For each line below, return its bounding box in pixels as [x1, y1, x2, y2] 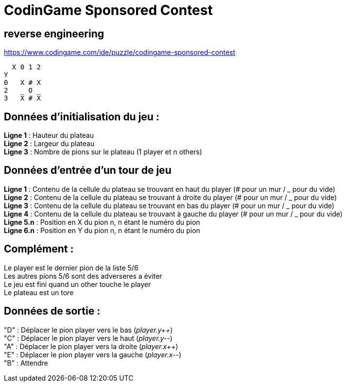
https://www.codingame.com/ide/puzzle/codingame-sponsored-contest [4, 48, 236, 57]
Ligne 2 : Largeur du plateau [4, 139, 95, 148]
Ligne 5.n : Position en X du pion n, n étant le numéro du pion [4, 218, 200, 226]
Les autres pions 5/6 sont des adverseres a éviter [4, 271, 162, 280]
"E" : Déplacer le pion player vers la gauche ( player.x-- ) [4, 350, 182, 359]
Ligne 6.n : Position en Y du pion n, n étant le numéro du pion [4, 226, 200, 235]
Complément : [4, 243, 74, 255]
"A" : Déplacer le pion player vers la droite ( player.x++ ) [4, 342, 178, 351]
